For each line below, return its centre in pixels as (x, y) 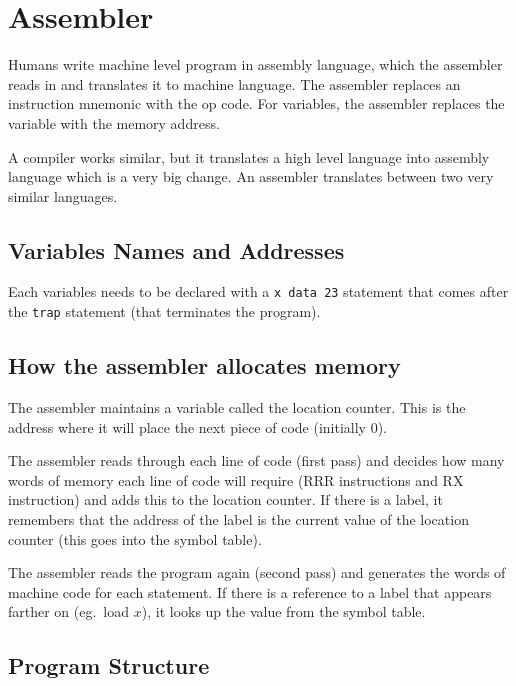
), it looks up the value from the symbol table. (283, 611)
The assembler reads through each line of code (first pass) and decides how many (256, 460)
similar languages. (63, 195)
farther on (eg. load (69, 611)
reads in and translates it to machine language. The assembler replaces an (234, 83)
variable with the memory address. (114, 122)
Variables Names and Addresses (176, 249)
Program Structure (109, 665)
